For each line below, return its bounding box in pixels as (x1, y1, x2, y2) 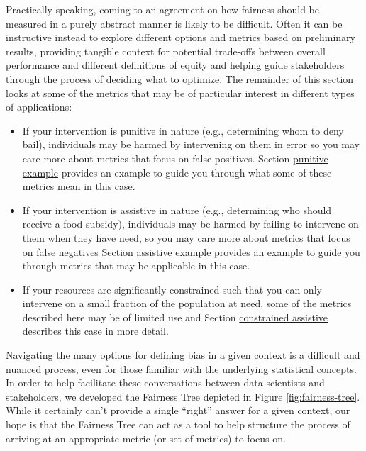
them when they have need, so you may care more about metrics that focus (22, 230, 350, 245)
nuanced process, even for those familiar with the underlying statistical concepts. (6, 361, 357, 376)
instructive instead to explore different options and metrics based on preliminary (6, 30, 355, 45)
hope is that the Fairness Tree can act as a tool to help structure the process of (6, 417, 350, 432)
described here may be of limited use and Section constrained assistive (22, 309, 328, 324)
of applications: (6, 99, 72, 114)
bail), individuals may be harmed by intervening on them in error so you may (22, 137, 360, 152)
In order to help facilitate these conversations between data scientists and (6, 375, 325, 390)
